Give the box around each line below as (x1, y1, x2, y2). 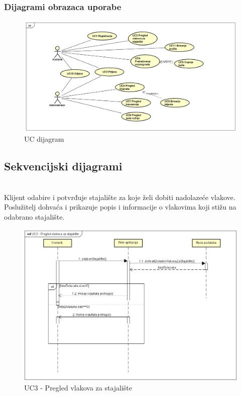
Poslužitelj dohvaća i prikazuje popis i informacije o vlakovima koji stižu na (4, 202, 236, 212)
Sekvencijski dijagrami (4, 158, 123, 174)
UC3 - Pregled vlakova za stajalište (24, 382, 133, 392)
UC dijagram (24, 134, 64, 144)
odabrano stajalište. (4, 211, 65, 222)
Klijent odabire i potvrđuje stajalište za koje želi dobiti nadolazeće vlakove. (4, 191, 235, 202)
